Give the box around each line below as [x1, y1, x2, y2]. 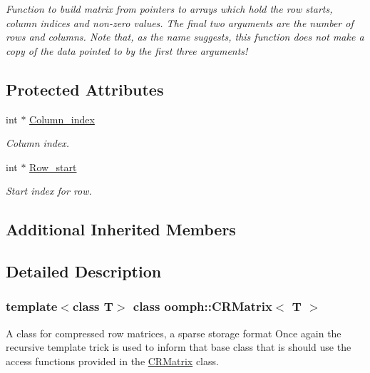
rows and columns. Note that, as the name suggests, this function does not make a [6, 29, 364, 44]
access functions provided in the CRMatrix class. [6, 353, 219, 368]
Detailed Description [6, 260, 162, 282]
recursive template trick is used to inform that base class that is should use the [6, 339, 351, 354]
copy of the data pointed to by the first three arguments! [6, 43, 248, 58]
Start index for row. [6, 183, 92, 198]
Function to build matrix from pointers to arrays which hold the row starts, [6, 1, 333, 16]
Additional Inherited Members [6, 218, 236, 240]
